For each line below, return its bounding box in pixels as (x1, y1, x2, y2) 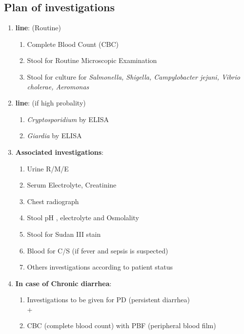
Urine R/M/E (27, 163, 69, 173)
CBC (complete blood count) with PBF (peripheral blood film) (27, 320, 216, 331)
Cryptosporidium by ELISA (27, 114, 109, 124)
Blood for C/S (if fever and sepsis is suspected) (27, 245, 168, 255)
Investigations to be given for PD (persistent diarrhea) (27, 294, 190, 305)
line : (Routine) (15, 22, 61, 33)
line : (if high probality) (15, 98, 86, 108)
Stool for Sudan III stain (27, 229, 101, 239)
